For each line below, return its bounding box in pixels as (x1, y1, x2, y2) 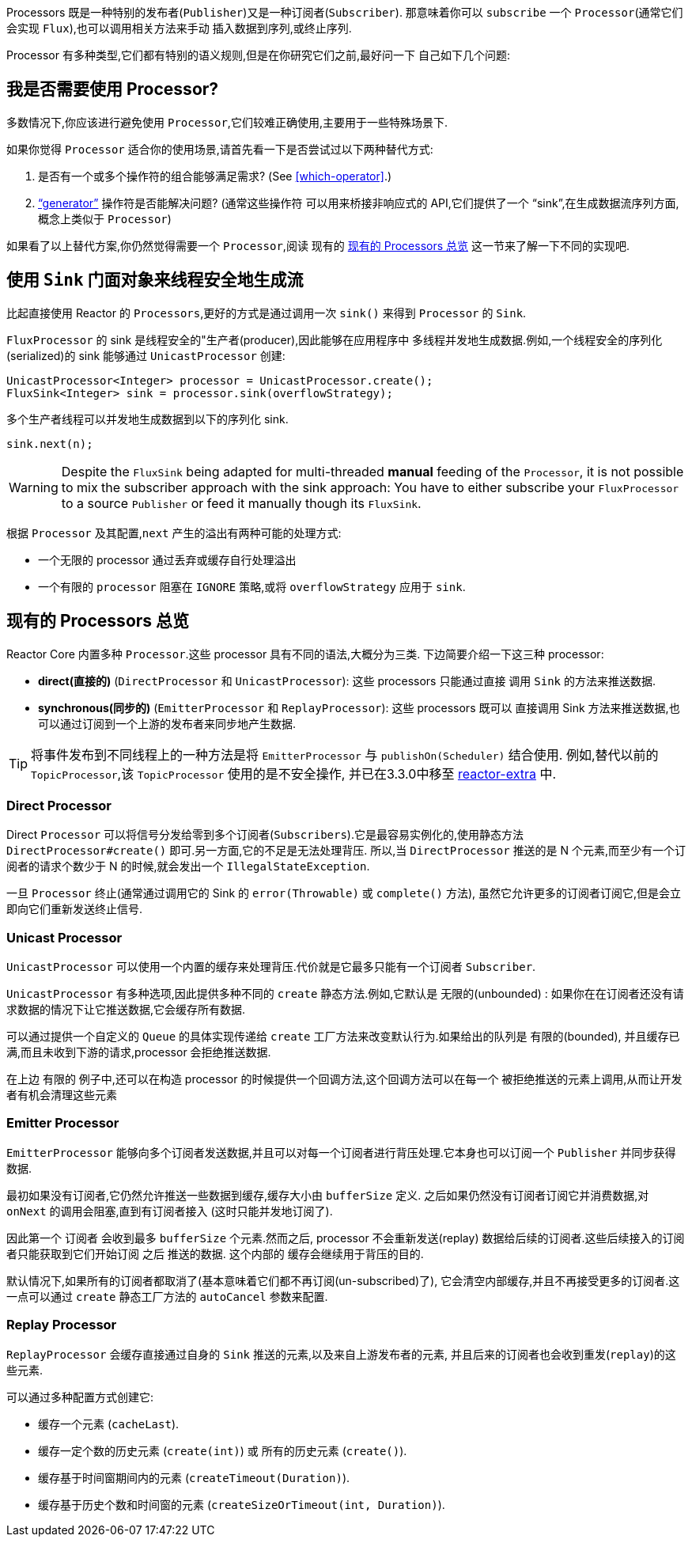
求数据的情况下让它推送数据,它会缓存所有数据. (6, 1003, 246, 1017)
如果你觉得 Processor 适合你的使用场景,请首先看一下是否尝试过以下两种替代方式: (6, 142, 433, 156)
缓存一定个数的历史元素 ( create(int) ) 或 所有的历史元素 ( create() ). (38, 1443, 407, 1458)
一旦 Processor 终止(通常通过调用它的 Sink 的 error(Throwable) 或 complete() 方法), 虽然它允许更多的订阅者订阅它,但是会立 (6, 886, 682, 900)
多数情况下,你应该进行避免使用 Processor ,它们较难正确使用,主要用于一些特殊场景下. (6, 115, 448, 129)
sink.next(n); (6, 437, 93, 450)
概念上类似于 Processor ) (38, 211, 172, 226)
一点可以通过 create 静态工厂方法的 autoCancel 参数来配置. (6, 1289, 328, 1303)
